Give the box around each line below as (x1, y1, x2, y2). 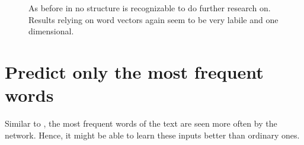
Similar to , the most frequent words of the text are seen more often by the (5, 117, 277, 130)
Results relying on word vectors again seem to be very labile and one (28, 13, 279, 25)
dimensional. (28, 25, 74, 37)
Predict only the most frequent (5, 59, 264, 83)
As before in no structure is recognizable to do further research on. (28, 2, 271, 14)
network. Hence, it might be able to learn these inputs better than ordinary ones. (5, 128, 300, 141)
